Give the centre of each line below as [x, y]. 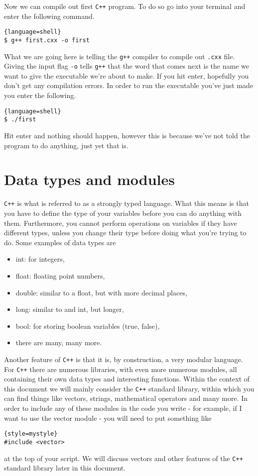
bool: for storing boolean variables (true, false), [88, 326]
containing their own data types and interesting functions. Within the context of [127, 379]
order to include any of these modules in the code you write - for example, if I [123, 408]
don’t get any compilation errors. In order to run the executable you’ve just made [129, 85]
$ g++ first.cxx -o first [47, 40]
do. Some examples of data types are [60, 242]
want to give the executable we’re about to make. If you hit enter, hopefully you [127, 75]
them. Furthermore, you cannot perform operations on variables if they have [121, 223]
